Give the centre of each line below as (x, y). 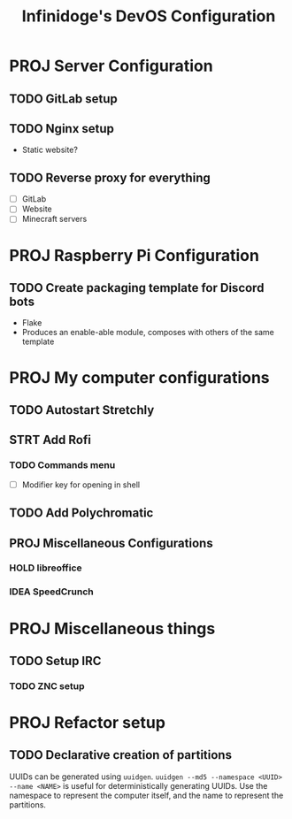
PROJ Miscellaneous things (112, 628)
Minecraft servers (54, 219)
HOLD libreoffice (46, 568)
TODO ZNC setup (47, 685)
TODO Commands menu (62, 465)
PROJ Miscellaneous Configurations (111, 543)
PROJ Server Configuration (111, 66)
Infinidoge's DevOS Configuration (149, 16)
